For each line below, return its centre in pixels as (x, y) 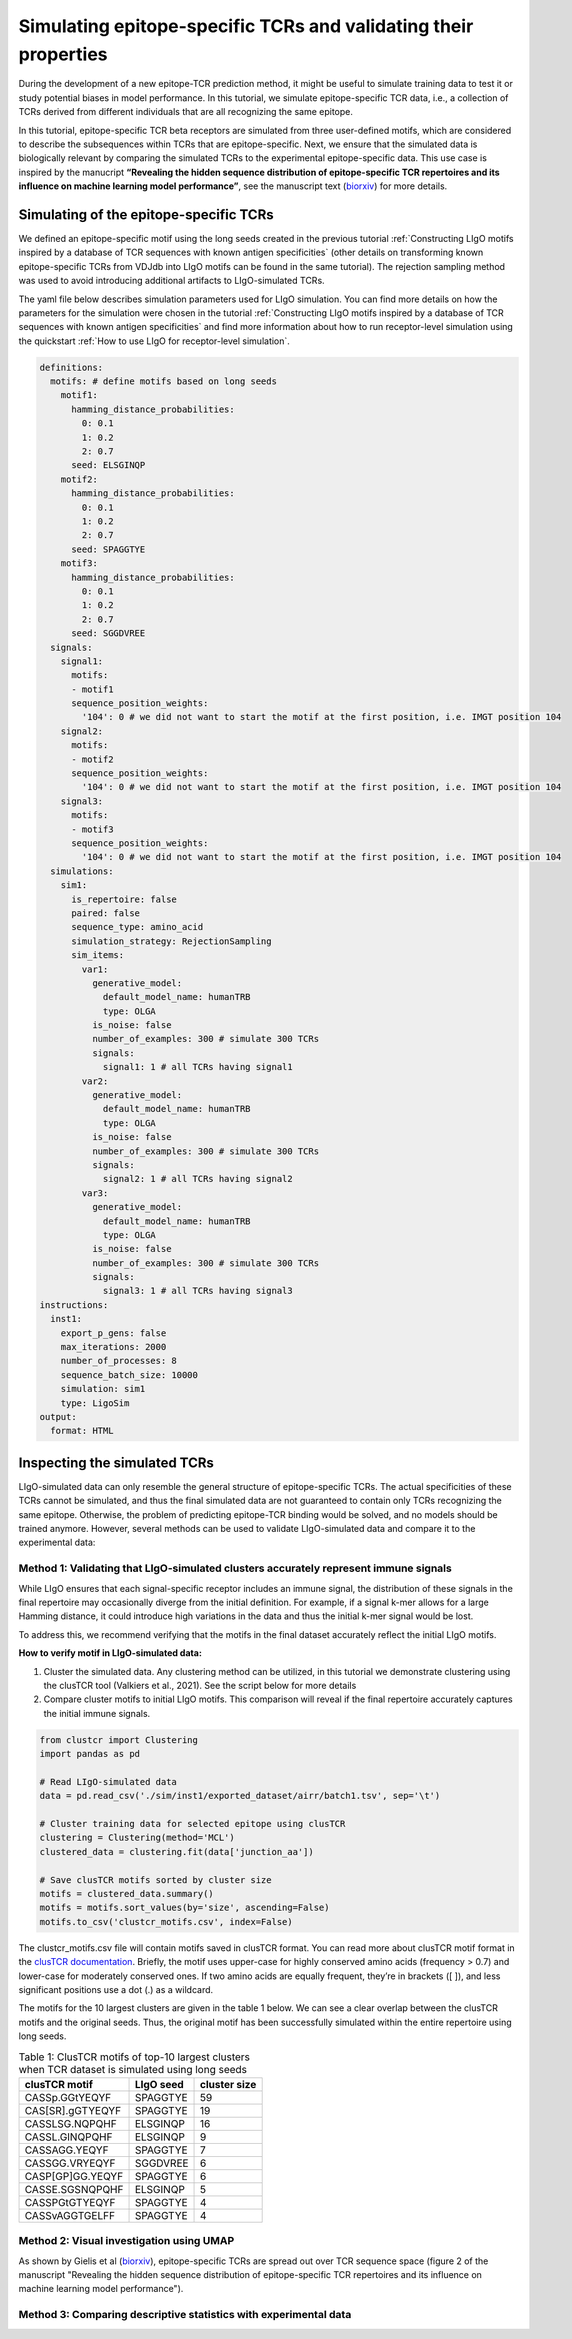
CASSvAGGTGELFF (69, 2215)
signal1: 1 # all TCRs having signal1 (198, 1067)
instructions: (74, 1304)
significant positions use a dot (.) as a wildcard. (116, 1989)
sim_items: (98, 955)
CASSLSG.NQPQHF (70, 2123)
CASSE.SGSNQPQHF (74, 2189)
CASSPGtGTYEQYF (70, 2202)
